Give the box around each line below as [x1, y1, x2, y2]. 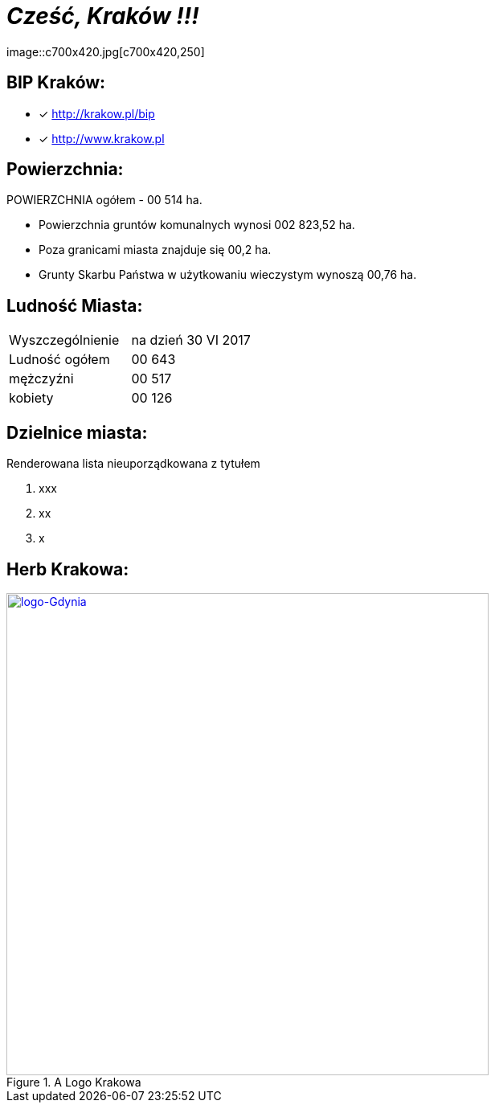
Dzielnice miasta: [6, 422, 148, 443]
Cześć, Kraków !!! [6, 2, 199, 30]
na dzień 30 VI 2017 [131, 332, 251, 349]
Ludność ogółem [9, 351, 110, 368]
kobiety [9, 390, 54, 407]
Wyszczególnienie [9, 332, 120, 349]
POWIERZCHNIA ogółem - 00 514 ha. [6, 193, 202, 207]
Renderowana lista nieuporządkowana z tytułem [6, 456, 260, 471]
